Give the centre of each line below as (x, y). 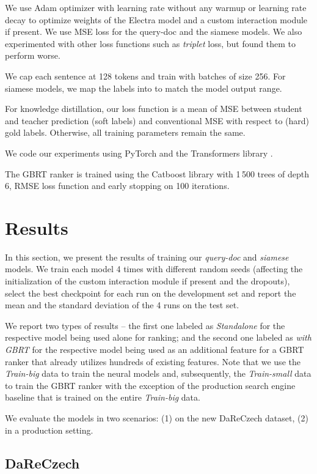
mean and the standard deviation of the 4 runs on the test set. (122, 305)
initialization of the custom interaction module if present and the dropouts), (148, 281)
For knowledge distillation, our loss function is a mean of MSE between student (154, 109)
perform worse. (33, 55)
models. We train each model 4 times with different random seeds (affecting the (154, 269)
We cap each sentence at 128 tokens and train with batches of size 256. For (145, 76)
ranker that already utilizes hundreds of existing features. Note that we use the (153, 361)
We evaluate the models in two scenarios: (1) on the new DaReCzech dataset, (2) (157, 417)
